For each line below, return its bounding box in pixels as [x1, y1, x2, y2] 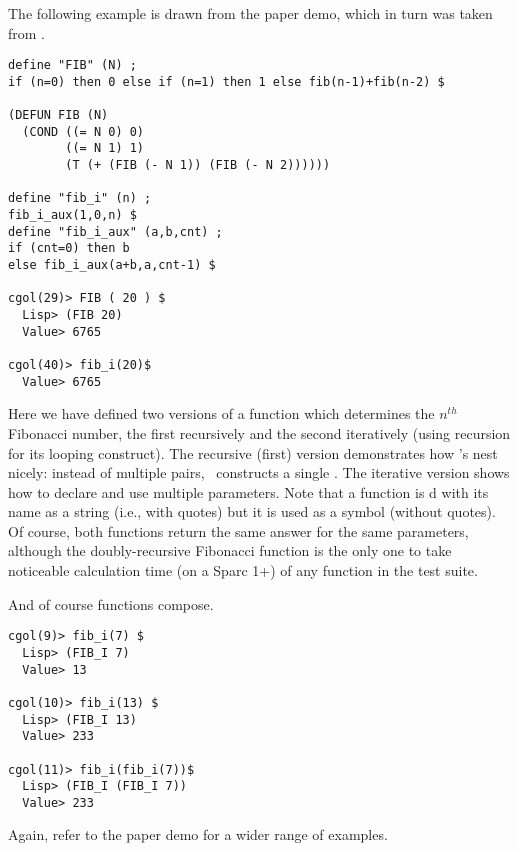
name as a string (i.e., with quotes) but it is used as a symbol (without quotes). [8, 501, 496, 522]
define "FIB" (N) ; [8, 58, 137, 73]
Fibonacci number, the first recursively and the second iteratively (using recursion [8, 422, 511, 443]
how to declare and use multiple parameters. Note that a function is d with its [8, 481, 489, 502]
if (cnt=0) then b [8, 241, 130, 256]
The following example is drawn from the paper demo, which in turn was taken [8, 3, 493, 23]
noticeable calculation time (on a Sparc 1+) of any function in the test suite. [8, 560, 478, 581]
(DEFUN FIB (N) [8, 108, 109, 123]
